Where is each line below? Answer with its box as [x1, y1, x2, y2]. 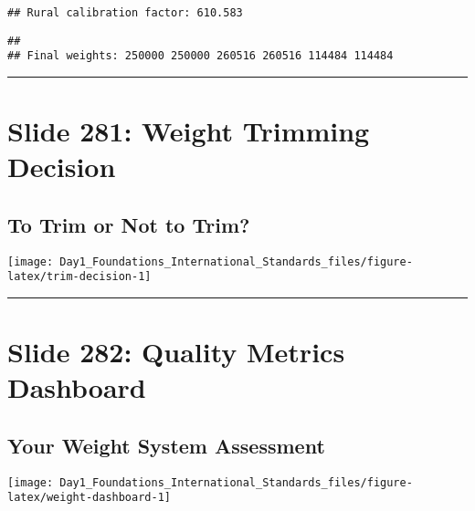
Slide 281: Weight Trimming [7, 112, 370, 150]
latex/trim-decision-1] [7, 270, 152, 284]
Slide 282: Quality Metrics [7, 333, 345, 370]
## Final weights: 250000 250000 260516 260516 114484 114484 [7, 49, 394, 63]
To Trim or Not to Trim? [7, 210, 250, 238]
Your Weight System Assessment [7, 432, 325, 459]
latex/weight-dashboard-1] [7, 491, 171, 505]
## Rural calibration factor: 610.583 [7, 6, 243, 19]
